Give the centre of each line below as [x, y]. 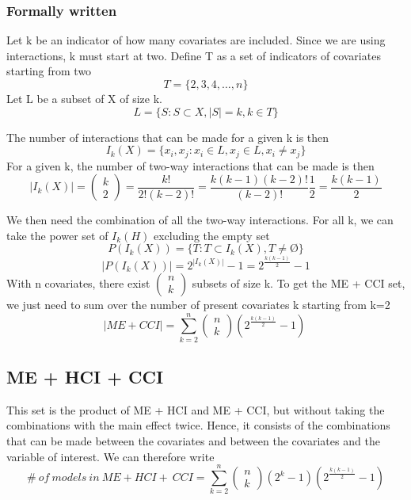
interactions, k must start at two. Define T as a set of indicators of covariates [194, 55]
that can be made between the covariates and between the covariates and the [193, 441]
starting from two [49, 71]
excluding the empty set [211, 235]
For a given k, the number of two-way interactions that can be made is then [190, 165]
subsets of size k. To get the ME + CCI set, [299, 282]
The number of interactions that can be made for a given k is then [168, 137]
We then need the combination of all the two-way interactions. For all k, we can [200, 220]
